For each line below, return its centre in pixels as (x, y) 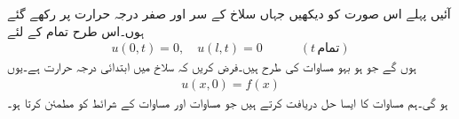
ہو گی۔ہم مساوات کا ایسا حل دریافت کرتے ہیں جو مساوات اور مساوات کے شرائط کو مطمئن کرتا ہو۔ (228, 102)
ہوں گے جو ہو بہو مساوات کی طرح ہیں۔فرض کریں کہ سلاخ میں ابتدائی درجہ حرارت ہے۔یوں (212, 67)
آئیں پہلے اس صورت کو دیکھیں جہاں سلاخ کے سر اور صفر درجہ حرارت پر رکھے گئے (229, 13)
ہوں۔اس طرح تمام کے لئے (76, 30)
